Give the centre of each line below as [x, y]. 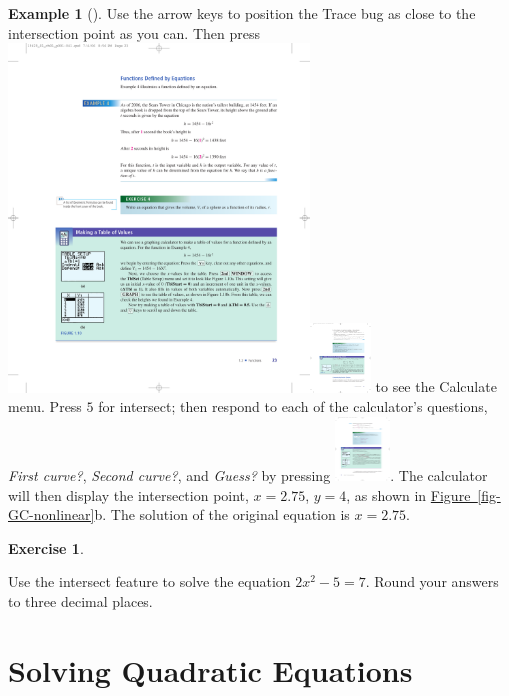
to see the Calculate [436, 386]
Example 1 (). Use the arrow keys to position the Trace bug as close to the [242, 13]
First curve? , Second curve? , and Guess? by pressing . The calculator [248, 474]
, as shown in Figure [408, 494]
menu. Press [45, 406]
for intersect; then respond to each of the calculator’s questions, [293, 406]
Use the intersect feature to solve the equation [149, 581]
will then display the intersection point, [128, 494]
